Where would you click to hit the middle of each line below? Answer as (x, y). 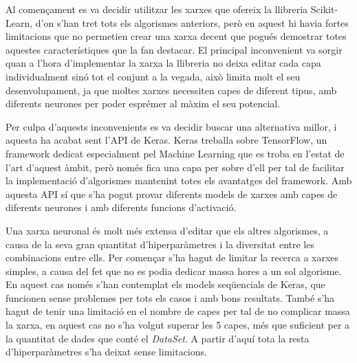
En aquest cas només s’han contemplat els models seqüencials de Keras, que (165, 284)
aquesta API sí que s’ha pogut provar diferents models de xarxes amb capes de (172, 194)
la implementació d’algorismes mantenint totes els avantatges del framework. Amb (179, 180)
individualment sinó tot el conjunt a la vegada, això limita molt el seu (153, 76)
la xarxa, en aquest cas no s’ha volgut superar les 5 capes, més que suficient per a (178, 325)
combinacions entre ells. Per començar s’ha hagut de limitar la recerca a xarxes (172, 257)
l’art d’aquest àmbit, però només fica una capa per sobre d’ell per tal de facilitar (175, 167)
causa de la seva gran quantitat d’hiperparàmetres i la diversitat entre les (160, 244)
